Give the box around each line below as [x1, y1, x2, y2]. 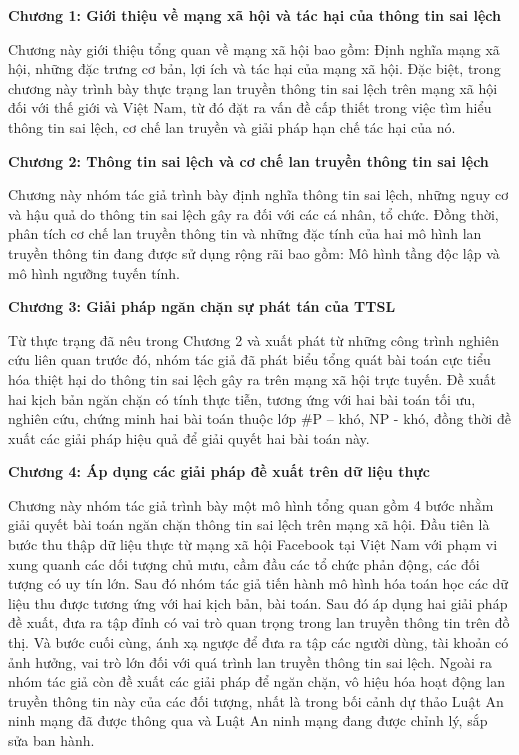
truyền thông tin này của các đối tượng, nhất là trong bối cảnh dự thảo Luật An [8, 690, 504, 711]
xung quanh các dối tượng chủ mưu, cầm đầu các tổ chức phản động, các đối [8, 553, 480, 574]
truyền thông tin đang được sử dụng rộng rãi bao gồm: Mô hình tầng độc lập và [8, 242, 500, 263]
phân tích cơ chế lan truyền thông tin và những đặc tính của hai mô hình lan [8, 223, 482, 244]
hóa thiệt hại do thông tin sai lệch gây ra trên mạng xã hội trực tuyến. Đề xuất [8, 368, 497, 389]
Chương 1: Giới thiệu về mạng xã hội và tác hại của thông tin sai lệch [8, 5, 501, 25]
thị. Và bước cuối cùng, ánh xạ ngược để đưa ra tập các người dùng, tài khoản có [8, 632, 509, 653]
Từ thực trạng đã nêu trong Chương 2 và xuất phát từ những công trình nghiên [8, 329, 499, 350]
